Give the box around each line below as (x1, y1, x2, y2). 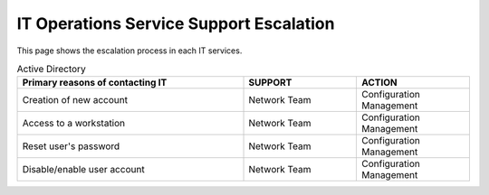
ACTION (360, 77, 398, 89)
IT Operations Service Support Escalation (16, 14, 335, 33)
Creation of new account (22, 94, 129, 107)
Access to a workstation (22, 117, 126, 130)
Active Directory (16, 63, 86, 76)
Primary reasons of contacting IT (22, 77, 168, 89)
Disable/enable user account (22, 163, 145, 176)
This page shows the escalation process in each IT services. (16, 45, 243, 56)
